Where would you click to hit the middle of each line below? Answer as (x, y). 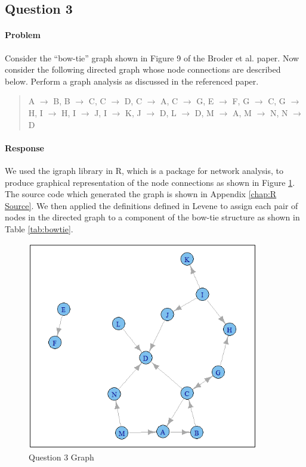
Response (24, 147)
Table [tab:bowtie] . (39, 228)
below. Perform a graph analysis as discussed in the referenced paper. (132, 81)
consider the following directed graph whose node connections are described (143, 69)
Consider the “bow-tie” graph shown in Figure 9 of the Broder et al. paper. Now (152, 57)
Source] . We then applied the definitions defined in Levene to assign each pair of (152, 205)
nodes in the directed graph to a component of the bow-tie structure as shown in (152, 217)
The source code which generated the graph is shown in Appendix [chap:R (141, 194)
